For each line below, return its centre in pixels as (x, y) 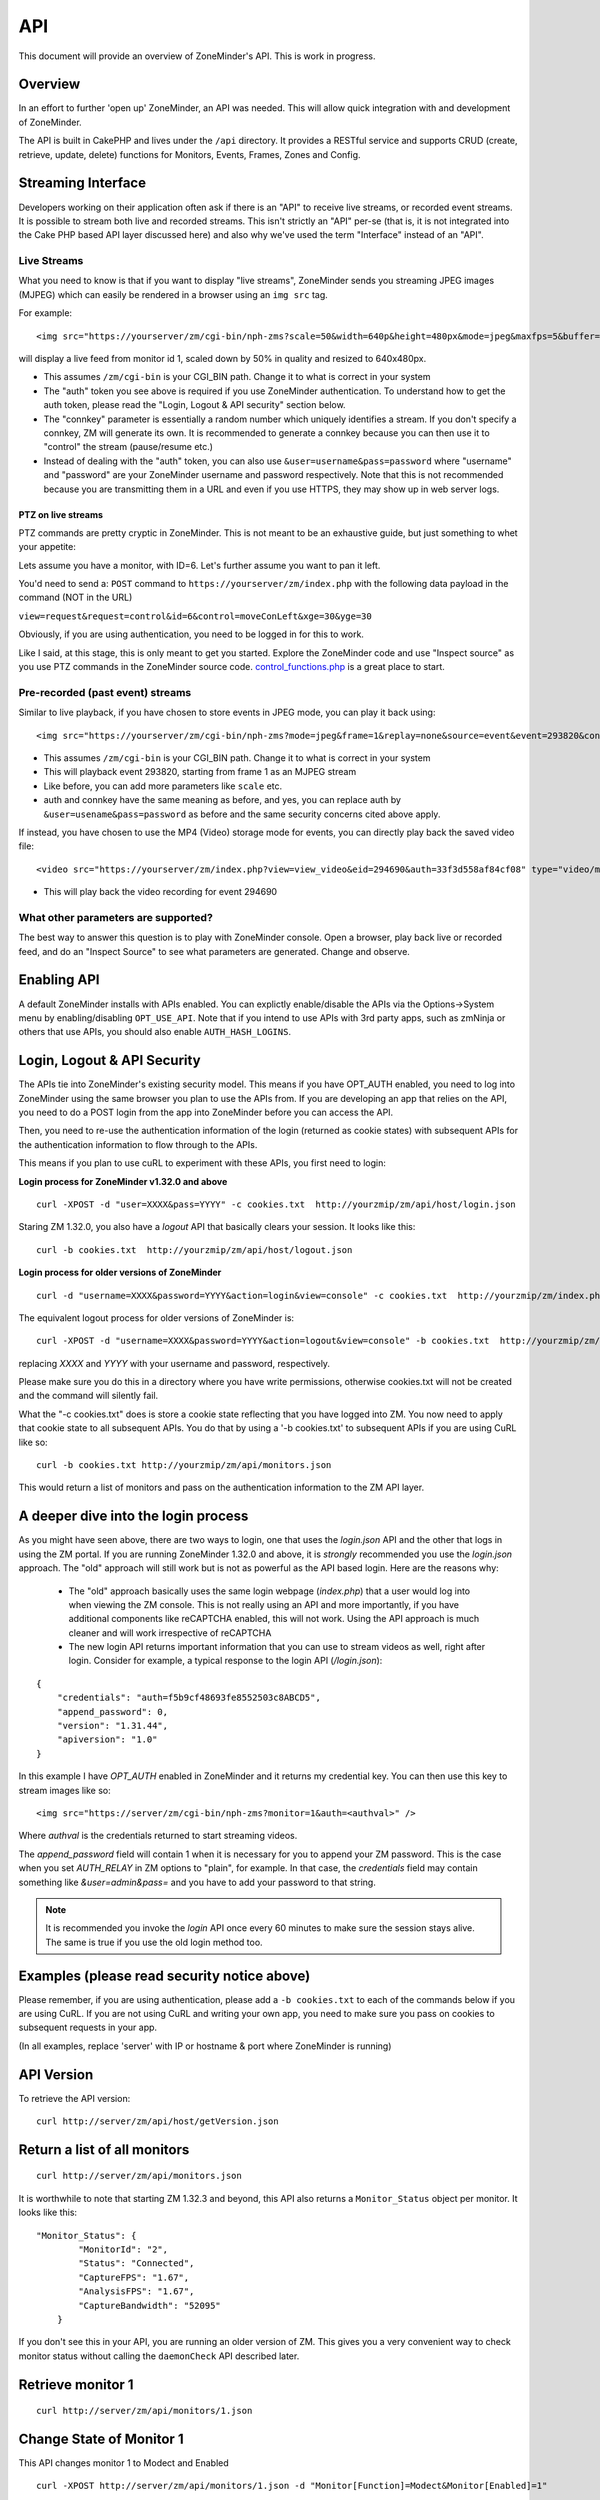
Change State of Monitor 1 (101, 2439)
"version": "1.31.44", (112, 1726)
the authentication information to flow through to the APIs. (138, 1144)
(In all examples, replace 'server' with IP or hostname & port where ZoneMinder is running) (205, 2046)
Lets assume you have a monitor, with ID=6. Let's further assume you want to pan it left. (199, 565)
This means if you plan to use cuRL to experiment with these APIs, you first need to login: (202, 1163)
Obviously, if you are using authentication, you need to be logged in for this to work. (191, 634)
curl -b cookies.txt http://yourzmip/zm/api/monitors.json (184, 1465)
